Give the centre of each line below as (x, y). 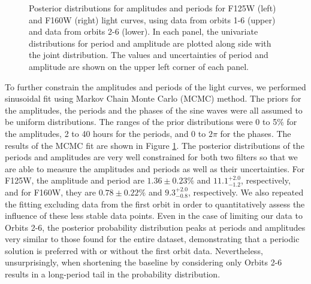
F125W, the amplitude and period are (75, 180)
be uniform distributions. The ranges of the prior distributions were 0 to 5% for (151, 122)
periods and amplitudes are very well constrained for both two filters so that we (151, 157)
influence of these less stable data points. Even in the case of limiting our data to (154, 216)
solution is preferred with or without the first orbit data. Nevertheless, (134, 250)
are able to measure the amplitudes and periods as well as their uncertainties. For (155, 168)
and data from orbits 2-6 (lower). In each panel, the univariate (144, 31)
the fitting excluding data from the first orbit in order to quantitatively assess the (155, 204)
